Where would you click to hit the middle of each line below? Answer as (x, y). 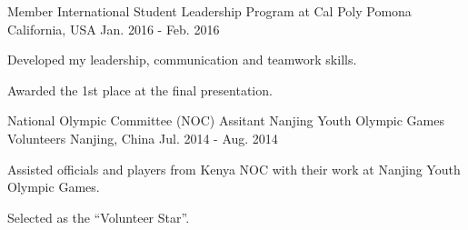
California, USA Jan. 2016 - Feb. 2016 (114, 29)
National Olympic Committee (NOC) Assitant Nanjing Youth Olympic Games (226, 120)
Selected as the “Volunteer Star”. (99, 217)
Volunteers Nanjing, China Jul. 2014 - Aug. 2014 (143, 138)
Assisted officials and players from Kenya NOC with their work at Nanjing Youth (234, 169)
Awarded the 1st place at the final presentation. (140, 90)
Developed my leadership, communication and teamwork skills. (182, 60)
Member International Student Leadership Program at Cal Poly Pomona (209, 11)
